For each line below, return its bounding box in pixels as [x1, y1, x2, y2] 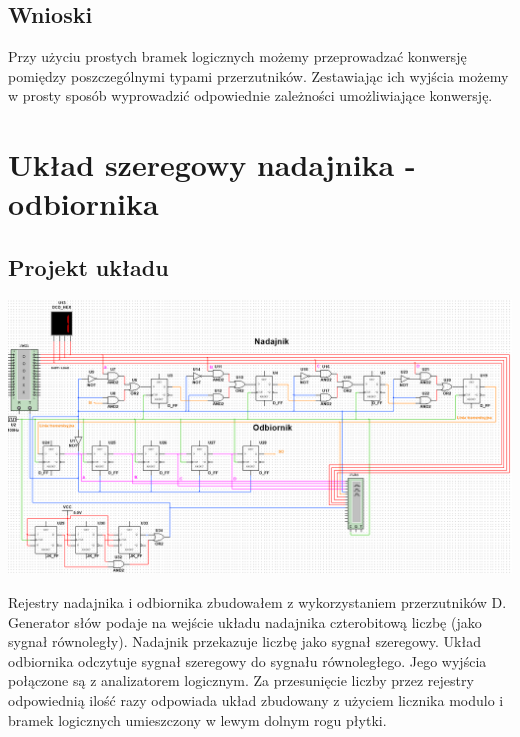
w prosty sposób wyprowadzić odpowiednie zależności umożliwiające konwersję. [8, 85, 493, 106]
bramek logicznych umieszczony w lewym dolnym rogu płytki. [8, 709, 387, 730]
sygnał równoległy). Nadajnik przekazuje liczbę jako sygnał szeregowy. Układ [8, 631, 482, 652]
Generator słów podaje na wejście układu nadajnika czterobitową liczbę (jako [8, 611, 482, 632]
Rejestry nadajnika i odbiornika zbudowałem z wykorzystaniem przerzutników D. [8, 591, 507, 612]
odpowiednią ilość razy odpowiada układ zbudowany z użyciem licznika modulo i [8, 689, 504, 710]
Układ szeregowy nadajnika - [8, 144, 416, 185]
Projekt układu [8, 251, 169, 282]
